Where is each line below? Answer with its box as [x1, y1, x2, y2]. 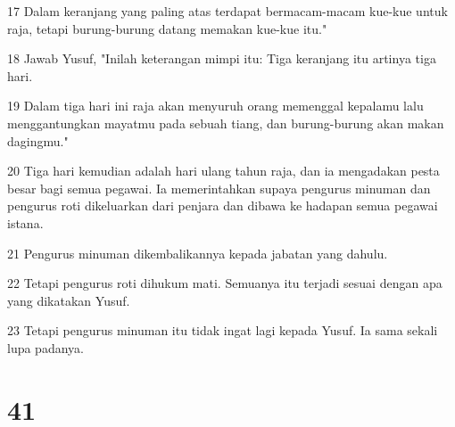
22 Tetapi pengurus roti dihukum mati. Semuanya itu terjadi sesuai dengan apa [7, 274, 443, 292]
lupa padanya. [7, 338, 84, 357]
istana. [7, 213, 44, 232]
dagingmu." [7, 131, 69, 150]
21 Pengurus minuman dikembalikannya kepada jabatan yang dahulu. [7, 243, 388, 262]
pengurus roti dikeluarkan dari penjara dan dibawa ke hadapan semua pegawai [7, 196, 438, 215]
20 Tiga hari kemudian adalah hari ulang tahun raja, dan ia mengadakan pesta [7, 161, 440, 180]
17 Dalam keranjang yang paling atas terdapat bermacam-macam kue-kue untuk [7, 2, 448, 20]
